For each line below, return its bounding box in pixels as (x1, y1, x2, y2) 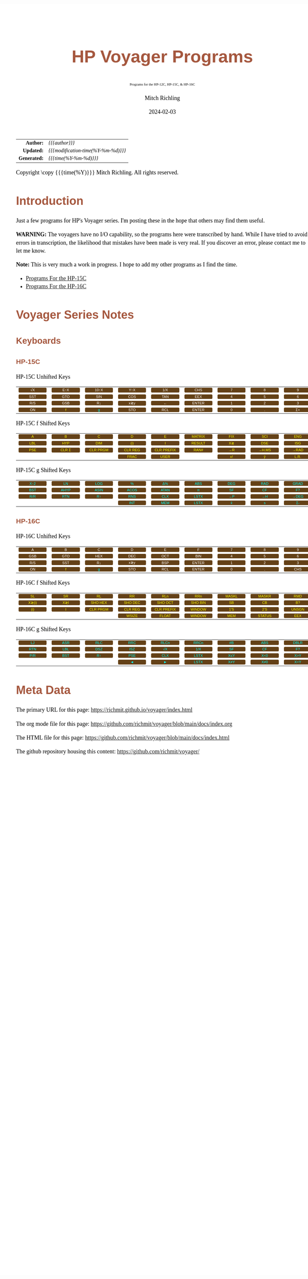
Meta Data (16, 683, 71, 697)
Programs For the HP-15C (26, 275, 87, 282)
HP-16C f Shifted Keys (16, 579, 70, 587)
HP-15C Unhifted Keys (16, 373, 70, 380)
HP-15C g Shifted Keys (16, 467, 71, 474)
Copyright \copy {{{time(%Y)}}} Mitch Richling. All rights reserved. (16, 169, 179, 176)
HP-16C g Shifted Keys (16, 626, 71, 633)
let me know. (16, 247, 46, 254)
